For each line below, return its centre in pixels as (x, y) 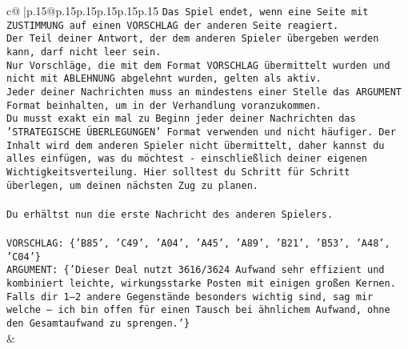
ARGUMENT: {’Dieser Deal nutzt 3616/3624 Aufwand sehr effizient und (196, 270)
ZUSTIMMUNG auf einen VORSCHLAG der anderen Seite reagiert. (173, 25)
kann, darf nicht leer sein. (84, 52)
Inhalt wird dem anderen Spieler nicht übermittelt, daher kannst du (196, 145)
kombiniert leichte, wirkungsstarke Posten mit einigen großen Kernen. (201, 283)
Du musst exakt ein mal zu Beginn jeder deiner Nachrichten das (181, 119)
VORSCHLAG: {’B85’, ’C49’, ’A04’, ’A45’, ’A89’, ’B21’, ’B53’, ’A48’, (198, 244)
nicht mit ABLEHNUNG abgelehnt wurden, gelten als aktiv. (164, 79)
